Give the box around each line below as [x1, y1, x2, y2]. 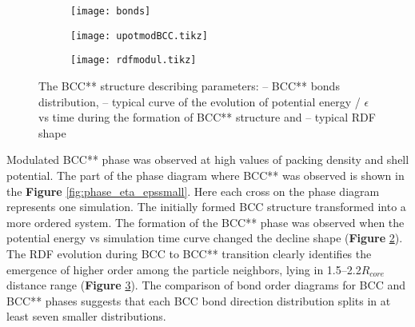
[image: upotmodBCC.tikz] [70, 30, 208, 42]
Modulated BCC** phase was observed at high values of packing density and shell [6, 151, 409, 168]
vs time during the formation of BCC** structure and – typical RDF [38, 109, 376, 126]
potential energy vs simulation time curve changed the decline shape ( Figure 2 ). [6, 229, 403, 246]
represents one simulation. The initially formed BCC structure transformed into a [6, 198, 406, 215]
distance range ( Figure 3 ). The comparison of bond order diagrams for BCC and [6, 277, 405, 293]
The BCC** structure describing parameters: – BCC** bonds [38, 77, 340, 94]
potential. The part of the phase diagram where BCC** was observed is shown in [6, 166, 405, 183]
